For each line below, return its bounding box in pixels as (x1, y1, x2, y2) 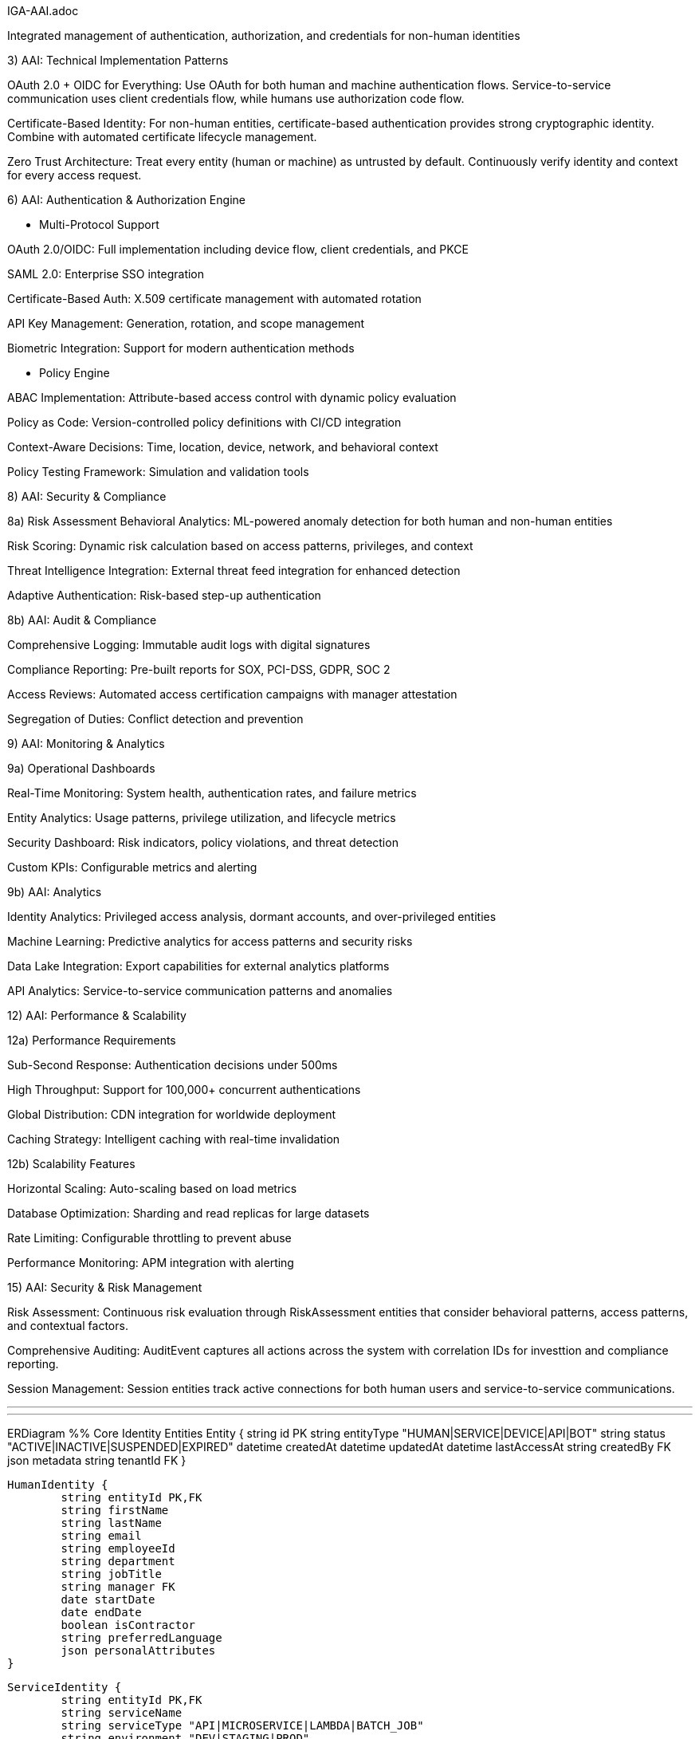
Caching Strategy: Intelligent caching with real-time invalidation (7, 1132, 340, 1146)
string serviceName (61, 1706, 183, 1719)
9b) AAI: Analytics (7, 885, 102, 899)
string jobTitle (61, 1568, 162, 1580)
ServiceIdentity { (7, 1681, 122, 1694)
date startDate (61, 1593, 155, 1606)
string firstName (61, 1504, 169, 1517)
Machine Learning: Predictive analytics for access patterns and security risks (7, 934, 413, 948)
